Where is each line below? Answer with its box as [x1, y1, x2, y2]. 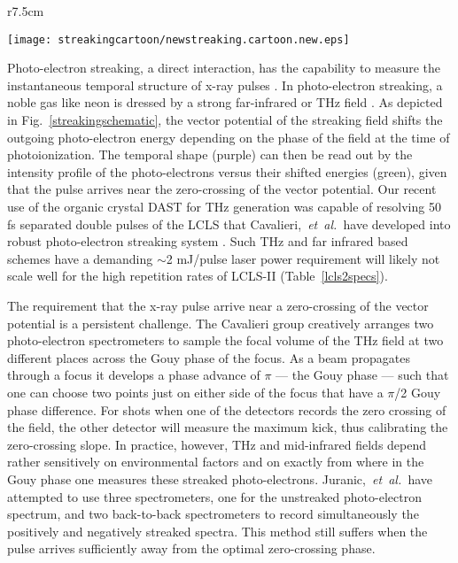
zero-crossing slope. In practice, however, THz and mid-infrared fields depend [7, 435, 427, 453]
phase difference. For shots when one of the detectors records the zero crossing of [7, 400, 446, 419]
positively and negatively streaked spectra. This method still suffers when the [7, 521, 428, 540]
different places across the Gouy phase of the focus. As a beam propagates [7, 348, 410, 366]
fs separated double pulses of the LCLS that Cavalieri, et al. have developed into [7, 214, 451, 233]
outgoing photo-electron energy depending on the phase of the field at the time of [7, 127, 450, 146]
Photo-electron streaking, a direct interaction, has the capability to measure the [7, 58, 441, 77]
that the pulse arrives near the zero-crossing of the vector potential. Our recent [7, 180, 437, 198]
